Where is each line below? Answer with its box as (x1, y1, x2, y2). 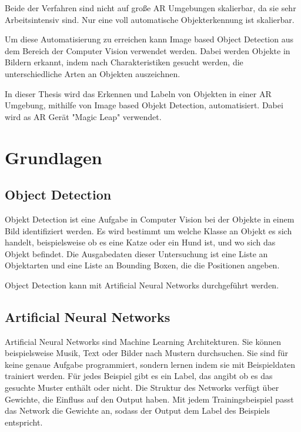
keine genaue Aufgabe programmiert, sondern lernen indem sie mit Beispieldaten (5, 358, 296, 370)
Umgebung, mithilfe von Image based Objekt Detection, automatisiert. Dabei (5, 99, 283, 111)
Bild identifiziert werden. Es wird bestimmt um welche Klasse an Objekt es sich (5, 224, 292, 237)
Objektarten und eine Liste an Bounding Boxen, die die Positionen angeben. (5, 259, 280, 271)
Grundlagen (5, 145, 102, 169)
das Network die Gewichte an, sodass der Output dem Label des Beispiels (5, 404, 270, 417)
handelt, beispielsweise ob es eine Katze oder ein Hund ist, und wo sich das (5, 236, 276, 248)
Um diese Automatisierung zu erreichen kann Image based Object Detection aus (5, 33, 293, 45)
